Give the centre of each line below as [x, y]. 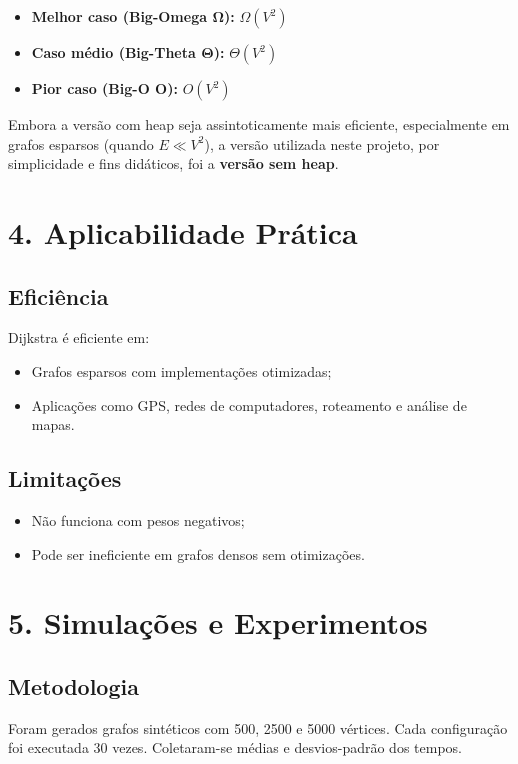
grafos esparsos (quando [81, 143]
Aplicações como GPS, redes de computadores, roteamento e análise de [249, 404]
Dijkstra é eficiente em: [79, 337]
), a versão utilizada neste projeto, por [322, 143]
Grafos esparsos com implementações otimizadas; [181, 370]
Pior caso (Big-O [90, 88]
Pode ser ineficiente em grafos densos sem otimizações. [198, 553]
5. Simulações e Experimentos [218, 622]
